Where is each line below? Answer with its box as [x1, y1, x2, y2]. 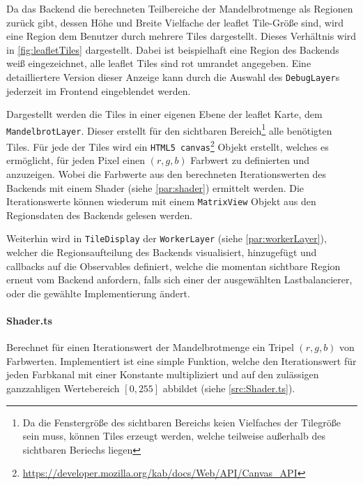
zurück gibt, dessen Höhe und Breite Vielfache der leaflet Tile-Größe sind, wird [6, 15, 344, 29]
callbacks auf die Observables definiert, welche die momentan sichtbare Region [6, 258, 341, 273]
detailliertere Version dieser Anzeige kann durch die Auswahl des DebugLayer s [6, 69, 340, 84]
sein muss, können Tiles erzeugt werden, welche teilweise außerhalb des [22, 428, 325, 443]
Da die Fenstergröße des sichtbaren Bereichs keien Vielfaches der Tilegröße [22, 415, 341, 429]
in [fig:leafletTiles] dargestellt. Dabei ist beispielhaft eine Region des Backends [6, 42, 339, 57]
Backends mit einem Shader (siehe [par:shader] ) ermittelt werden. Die [6, 180, 304, 195]
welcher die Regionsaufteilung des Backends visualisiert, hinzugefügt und [6, 245, 317, 260]
